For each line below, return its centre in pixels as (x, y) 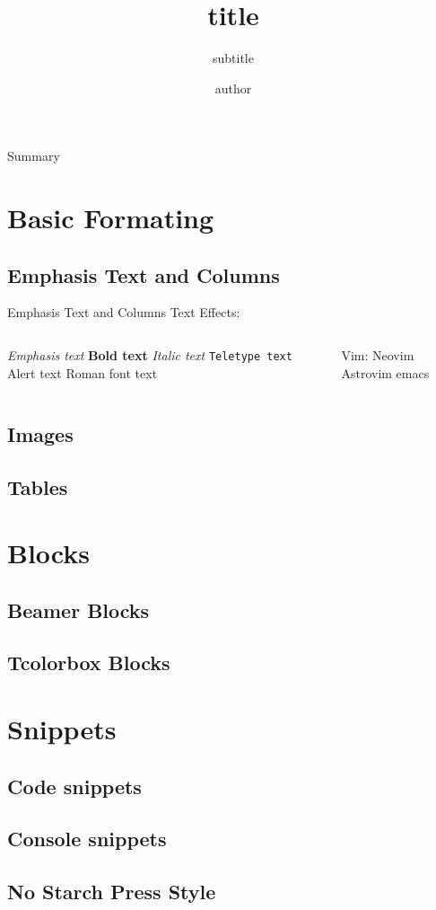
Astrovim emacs (385, 372)
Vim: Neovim (378, 355)
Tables (38, 486)
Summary (34, 156)
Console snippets (87, 839)
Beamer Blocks (78, 610)
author (233, 88)
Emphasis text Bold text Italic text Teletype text (150, 355)
